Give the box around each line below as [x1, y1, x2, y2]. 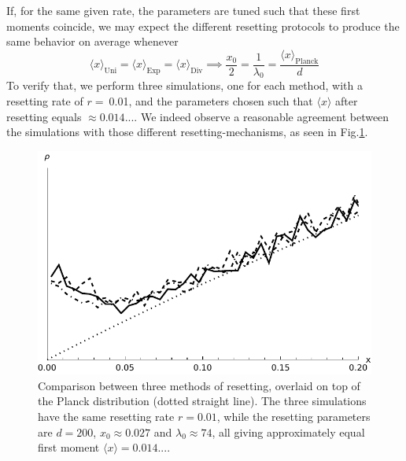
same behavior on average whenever [6, 33, 179, 50]
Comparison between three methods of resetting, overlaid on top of [38, 377, 360, 393]
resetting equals [6, 108, 82, 124]
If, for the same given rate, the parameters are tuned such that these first [6, 2, 360, 18]
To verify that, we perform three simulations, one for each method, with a [6, 77, 364, 94]
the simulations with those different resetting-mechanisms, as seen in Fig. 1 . [6, 124, 368, 140]
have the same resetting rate [38, 408, 175, 424]
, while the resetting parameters [216, 408, 371, 424]
